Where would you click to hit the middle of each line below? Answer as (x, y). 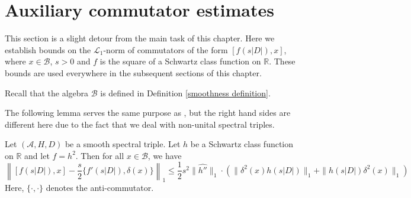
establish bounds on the (48, 49)
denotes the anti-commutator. (100, 188)
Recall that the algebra (47, 92)
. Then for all (100, 155)
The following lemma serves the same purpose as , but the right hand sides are (148, 113)
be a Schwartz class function (242, 144)
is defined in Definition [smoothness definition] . (185, 92)
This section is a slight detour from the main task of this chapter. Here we (140, 38)
